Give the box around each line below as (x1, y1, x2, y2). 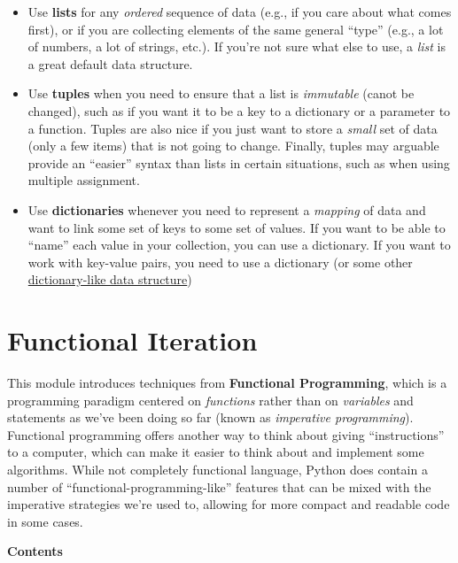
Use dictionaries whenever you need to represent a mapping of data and (27, 200, 426, 219)
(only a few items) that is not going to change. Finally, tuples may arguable (27, 136, 439, 155)
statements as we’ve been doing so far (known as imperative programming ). (7, 408, 414, 427)
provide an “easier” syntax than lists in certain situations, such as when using (27, 153, 450, 172)
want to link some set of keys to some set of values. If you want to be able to (27, 218, 446, 236)
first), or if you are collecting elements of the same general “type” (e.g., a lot (27, 19, 444, 38)
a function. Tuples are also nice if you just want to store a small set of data (27, 119, 438, 137)
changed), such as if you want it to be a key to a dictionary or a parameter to (27, 101, 451, 120)
